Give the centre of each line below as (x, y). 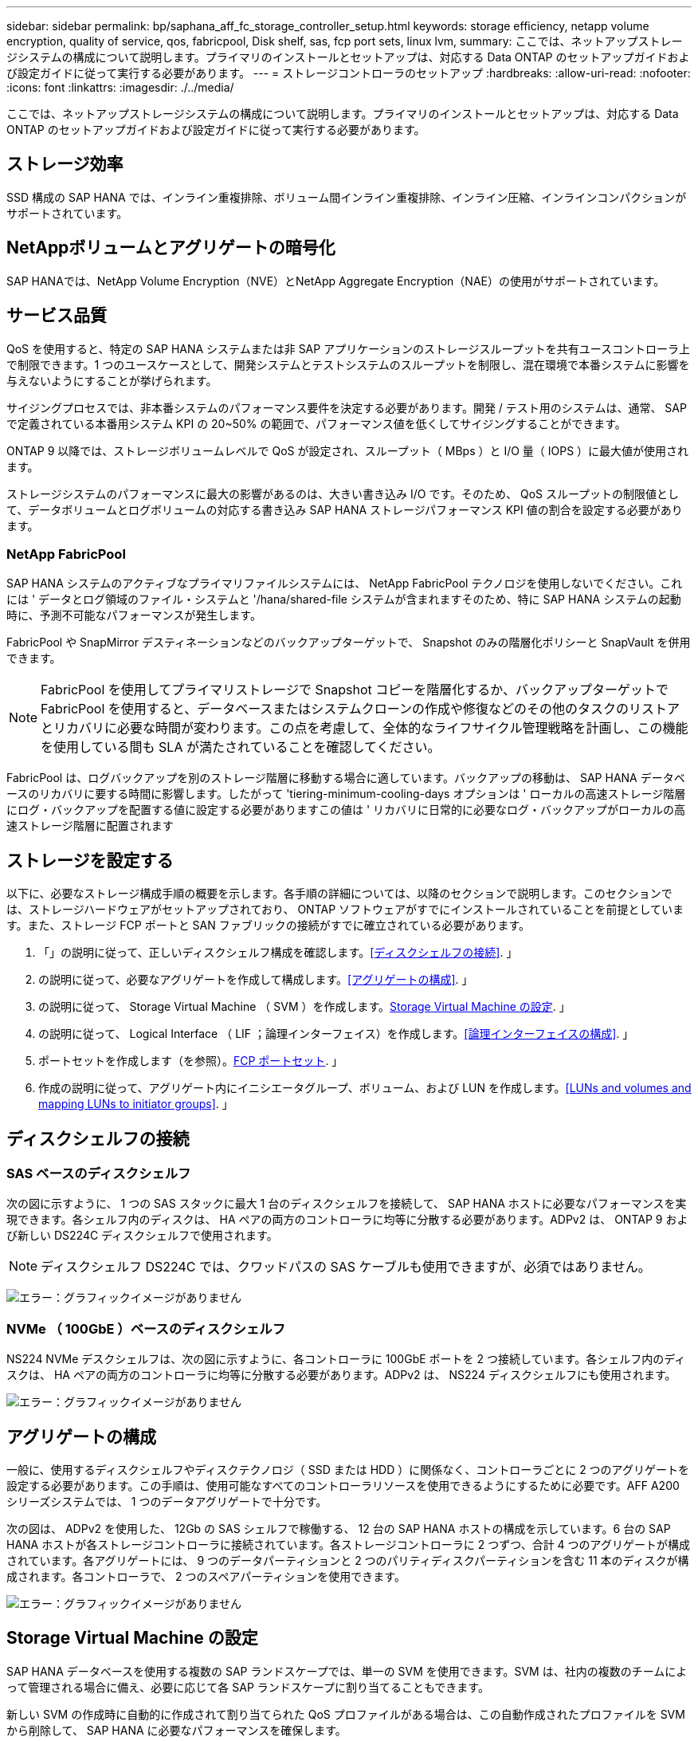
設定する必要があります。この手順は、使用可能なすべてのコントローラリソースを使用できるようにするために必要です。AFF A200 (343, 1485)
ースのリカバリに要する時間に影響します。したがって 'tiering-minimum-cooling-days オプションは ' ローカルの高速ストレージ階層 (346, 794)
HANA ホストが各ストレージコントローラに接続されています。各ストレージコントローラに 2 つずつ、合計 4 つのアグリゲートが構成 (348, 1544)
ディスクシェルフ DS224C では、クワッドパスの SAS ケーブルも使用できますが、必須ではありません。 (346, 1267)
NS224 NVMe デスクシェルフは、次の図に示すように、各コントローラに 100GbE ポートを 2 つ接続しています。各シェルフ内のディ (346, 1359)
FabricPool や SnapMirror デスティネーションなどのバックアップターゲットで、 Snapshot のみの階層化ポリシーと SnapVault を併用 (349, 643)
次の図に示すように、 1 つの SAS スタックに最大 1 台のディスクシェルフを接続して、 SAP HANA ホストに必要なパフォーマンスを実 (347, 1204)
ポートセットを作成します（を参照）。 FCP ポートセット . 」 (191, 1061)
